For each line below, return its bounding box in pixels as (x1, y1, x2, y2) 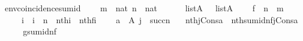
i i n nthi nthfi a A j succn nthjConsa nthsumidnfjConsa (21, 13, 298, 26)
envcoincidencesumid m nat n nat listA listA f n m (4, 2, 284, 14)
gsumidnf (23, 25, 57, 37)
